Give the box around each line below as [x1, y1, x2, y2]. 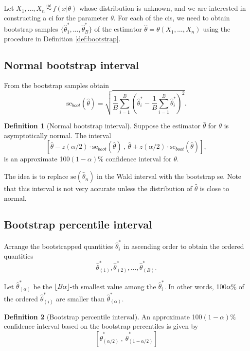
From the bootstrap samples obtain [4, 80, 109, 90]
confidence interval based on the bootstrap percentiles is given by [4, 321, 198, 331]
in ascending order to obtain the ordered [123, 241, 244, 251]
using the [203, 24, 231, 34]
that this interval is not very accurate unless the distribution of [4, 183, 193, 193]
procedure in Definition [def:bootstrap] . [4, 33, 121, 43]
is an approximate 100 [4, 154, 70, 164]
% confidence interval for [98, 154, 172, 164]
